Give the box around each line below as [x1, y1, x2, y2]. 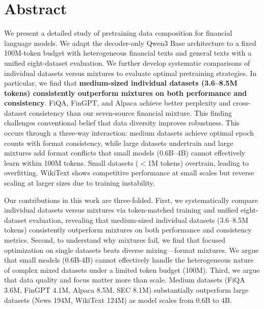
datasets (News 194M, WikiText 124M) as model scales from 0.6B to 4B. [4, 294, 232, 305]
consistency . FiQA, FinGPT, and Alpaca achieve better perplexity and [4, 97, 231, 108]
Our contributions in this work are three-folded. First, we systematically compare [4, 194, 258, 205]
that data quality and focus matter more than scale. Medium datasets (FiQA [4, 274, 245, 285]
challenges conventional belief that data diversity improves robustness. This [4, 117, 240, 128]
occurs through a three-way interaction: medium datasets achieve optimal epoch [4, 127, 254, 138]
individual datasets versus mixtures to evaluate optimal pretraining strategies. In [4, 67, 257, 78]
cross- [233, 97, 251, 108]
